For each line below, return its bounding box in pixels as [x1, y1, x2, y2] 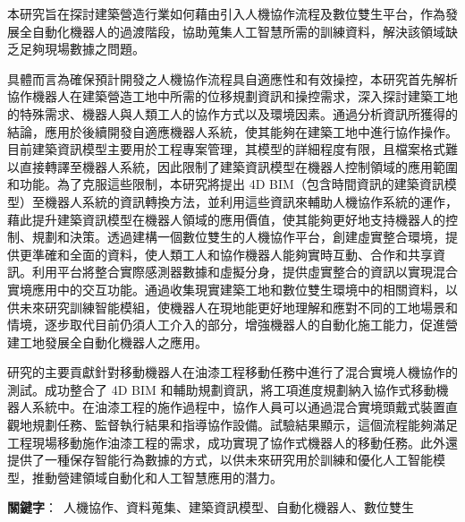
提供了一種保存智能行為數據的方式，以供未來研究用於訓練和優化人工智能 [7, 450, 433, 469]
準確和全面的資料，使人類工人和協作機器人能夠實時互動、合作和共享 [31, 244, 433, 263]
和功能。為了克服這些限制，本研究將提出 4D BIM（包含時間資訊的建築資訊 [7, 175, 444, 193]
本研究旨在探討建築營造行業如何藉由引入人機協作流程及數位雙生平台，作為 [7, 4, 445, 22]
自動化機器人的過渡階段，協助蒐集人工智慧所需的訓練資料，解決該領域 [31, 21, 445, 40]
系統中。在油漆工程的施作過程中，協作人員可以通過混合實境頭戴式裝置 [31, 398, 445, 416]
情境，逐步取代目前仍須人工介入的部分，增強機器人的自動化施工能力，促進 [7, 315, 445, 334]
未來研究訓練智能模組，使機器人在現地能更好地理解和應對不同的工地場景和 [19, 297, 458, 316]
